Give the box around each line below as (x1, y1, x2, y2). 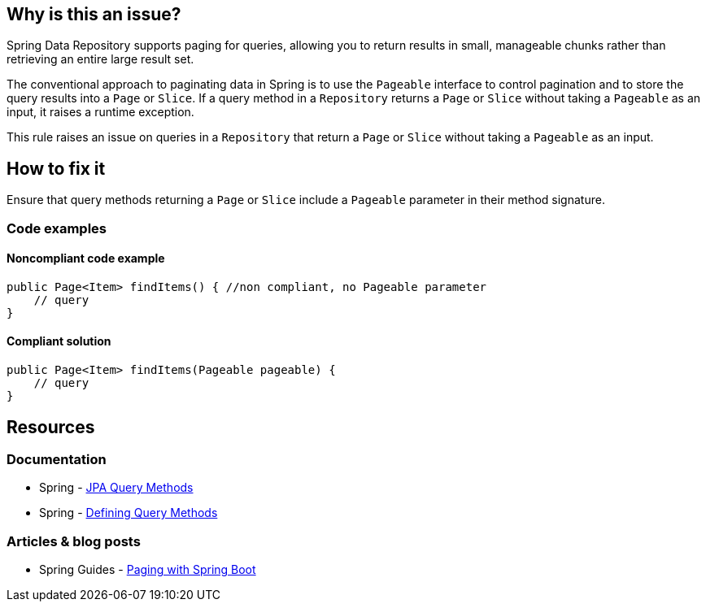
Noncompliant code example (7, 251, 165, 266)
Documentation (7, 450, 107, 467)
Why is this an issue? (7, 4, 181, 24)
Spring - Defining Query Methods (39, 506, 218, 520)
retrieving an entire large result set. (7, 52, 194, 67)
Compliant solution (7, 334, 111, 349)
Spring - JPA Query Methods (39, 480, 194, 495)
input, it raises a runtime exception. (7, 105, 194, 119)
